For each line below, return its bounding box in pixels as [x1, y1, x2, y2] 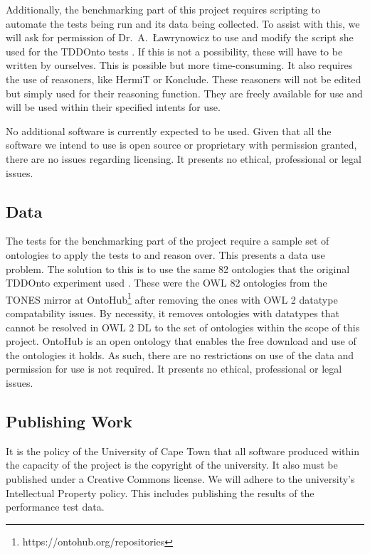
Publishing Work [6, 410, 132, 432]
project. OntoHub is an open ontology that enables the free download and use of [6, 334, 356, 348]
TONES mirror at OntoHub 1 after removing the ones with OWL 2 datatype [6, 289, 338, 307]
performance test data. [6, 499, 105, 514]
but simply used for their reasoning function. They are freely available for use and [6, 85, 363, 100]
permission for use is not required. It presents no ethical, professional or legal [6, 361, 342, 376]
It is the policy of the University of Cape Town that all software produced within [6, 443, 359, 458]
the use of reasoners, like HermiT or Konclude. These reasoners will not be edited [6, 71, 361, 86]
